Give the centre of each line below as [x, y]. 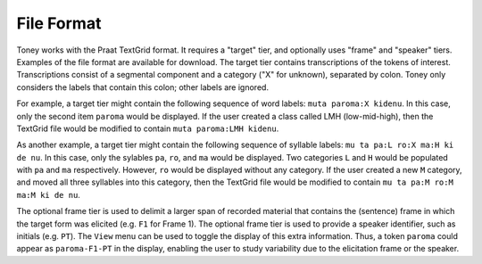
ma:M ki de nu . [48, 194]
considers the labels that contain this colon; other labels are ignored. [143, 87]
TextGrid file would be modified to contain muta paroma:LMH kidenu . [148, 128]
